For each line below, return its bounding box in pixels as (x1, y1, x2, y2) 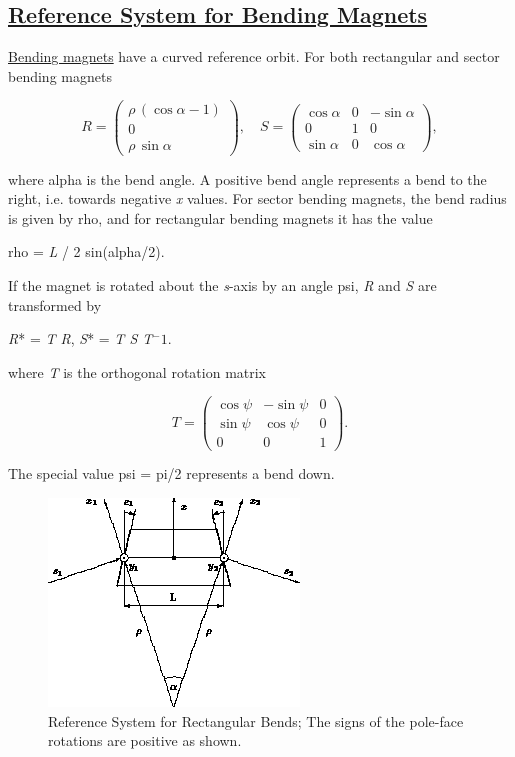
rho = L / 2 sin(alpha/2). (8, 241, 165, 262)
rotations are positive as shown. (48, 730, 242, 751)
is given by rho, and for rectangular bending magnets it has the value (8, 207, 433, 228)
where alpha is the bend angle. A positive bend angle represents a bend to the (8, 168, 487, 189)
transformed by (8, 294, 102, 315)
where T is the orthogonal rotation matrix (8, 361, 267, 382)
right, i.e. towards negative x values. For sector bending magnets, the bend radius (8, 188, 507, 209)
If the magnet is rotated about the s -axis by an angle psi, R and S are (8, 274, 437, 295)
